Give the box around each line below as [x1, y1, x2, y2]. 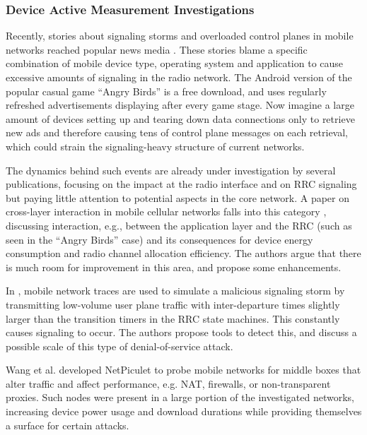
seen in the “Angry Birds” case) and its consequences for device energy [6, 232, 313, 246]
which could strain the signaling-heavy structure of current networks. [6, 138, 305, 153]
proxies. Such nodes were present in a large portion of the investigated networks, [6, 390, 354, 405]
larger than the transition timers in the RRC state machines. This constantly [6, 311, 340, 326]
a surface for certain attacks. [6, 417, 129, 432]
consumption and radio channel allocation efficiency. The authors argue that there [6, 246, 361, 261]
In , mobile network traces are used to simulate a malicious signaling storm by [6, 283, 345, 298]
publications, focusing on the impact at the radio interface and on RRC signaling [6, 177, 357, 191]
